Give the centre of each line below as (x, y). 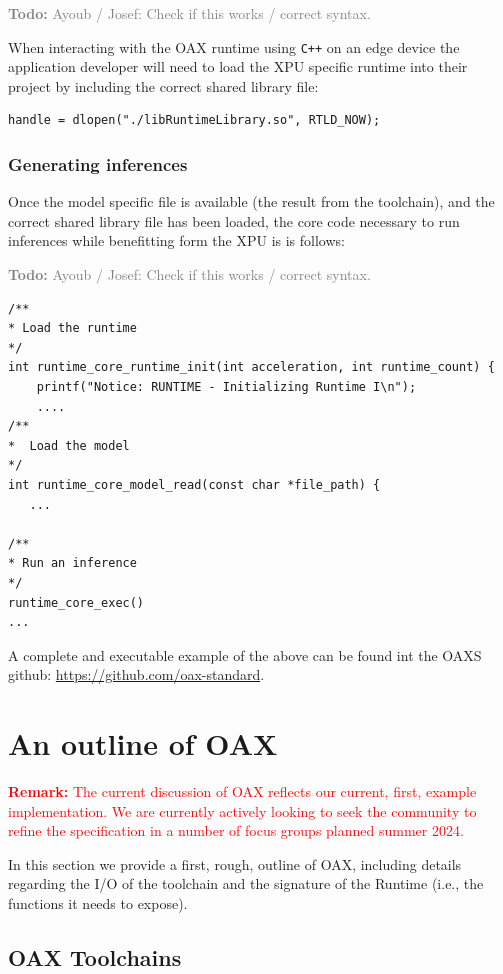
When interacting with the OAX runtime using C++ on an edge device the (234, 46)
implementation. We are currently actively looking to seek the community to (242, 810)
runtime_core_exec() (76, 602)
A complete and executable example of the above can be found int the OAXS (245, 654)
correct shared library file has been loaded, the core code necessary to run (234, 220)
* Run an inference (72, 563)
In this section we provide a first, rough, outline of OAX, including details (235, 863)
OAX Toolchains (95, 956)
